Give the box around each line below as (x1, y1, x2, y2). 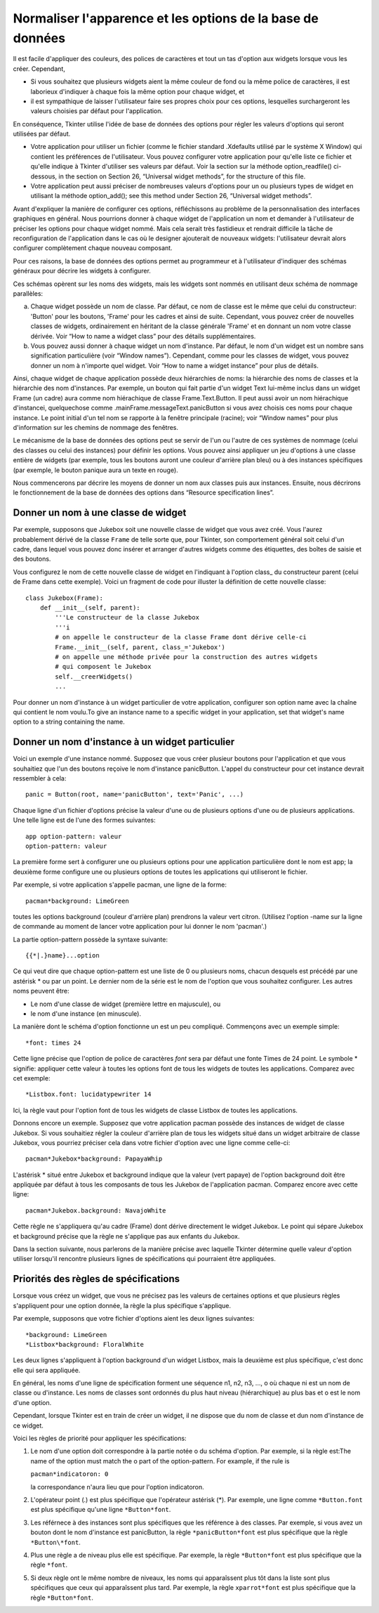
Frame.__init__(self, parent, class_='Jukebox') (55, 643, 226, 651)
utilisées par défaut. (13, 130, 71, 138)
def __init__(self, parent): (39, 604, 140, 611)
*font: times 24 (25, 1038, 81, 1047)
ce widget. (13, 1421, 44, 1430)
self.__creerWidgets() (55, 672, 133, 681)
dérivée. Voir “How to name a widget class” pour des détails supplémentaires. (30, 332, 256, 340)
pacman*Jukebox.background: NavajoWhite (25, 1206, 166, 1215)
